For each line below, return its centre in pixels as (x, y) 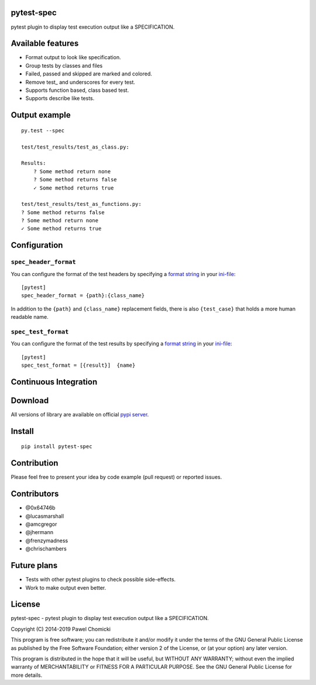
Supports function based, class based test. (77, 90)
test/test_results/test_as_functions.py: (81, 204)
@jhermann (39, 532)
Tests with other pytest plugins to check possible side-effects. (100, 580)
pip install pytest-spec (57, 447)
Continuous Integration (54, 382)
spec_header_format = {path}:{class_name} (83, 296)
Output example (41, 115)
